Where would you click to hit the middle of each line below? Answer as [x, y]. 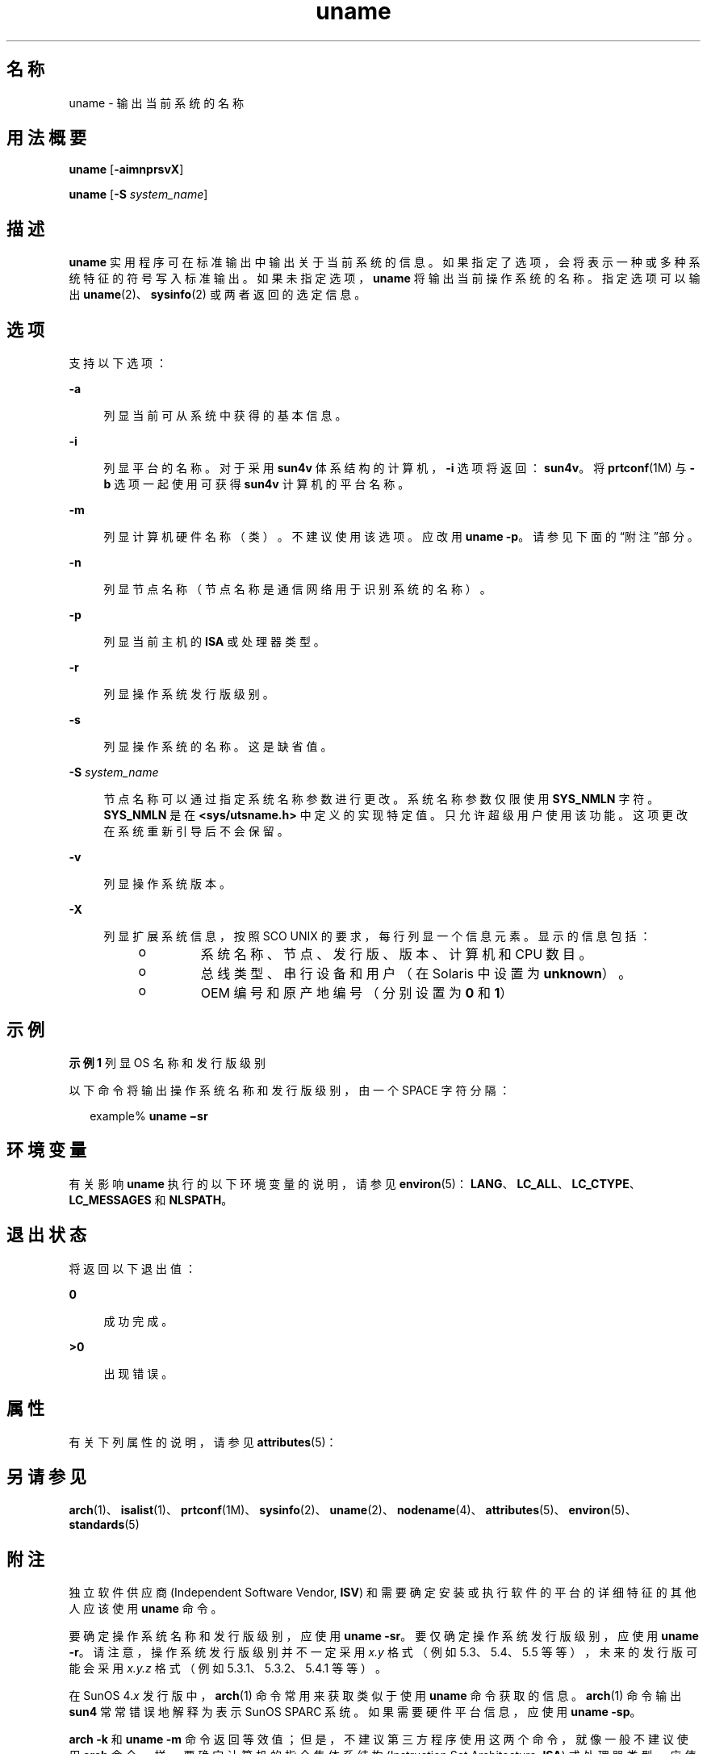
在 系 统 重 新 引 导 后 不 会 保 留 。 [196, 831]
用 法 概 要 [46, 138]
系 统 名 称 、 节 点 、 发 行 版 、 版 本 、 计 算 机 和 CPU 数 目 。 [396, 954]
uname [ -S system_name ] [138, 195]
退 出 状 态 [46, 1235]
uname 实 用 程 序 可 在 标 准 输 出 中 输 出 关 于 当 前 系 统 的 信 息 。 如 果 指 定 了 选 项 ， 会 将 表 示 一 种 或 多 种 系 [385, 262]
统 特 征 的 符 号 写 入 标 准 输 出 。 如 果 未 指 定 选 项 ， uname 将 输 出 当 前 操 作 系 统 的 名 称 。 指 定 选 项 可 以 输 [385, 278]
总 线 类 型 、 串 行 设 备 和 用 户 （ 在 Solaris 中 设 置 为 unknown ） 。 [416, 974]
